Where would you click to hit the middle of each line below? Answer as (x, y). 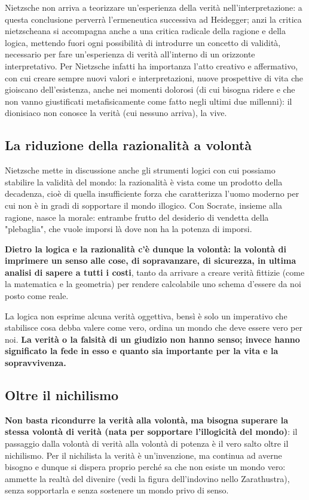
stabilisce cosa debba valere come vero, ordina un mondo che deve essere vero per (154, 327)
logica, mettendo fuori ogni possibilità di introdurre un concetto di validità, (143, 42)
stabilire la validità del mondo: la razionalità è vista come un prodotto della (144, 182)
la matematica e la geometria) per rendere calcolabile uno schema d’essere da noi (153, 284)
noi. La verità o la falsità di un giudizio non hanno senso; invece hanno (152, 339)
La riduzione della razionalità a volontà (129, 145)
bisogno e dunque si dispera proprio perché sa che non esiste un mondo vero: (145, 467)
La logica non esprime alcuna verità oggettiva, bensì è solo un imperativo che (146, 315)
